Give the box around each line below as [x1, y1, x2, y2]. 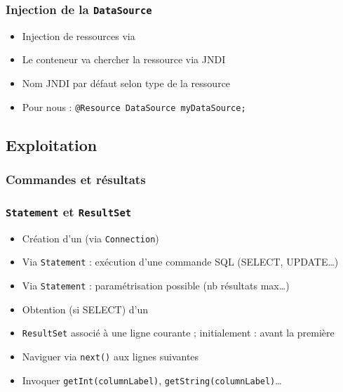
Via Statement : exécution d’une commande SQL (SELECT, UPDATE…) [22, 254, 339, 269]
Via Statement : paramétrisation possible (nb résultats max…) [22, 277, 290, 292]
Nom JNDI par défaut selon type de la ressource [22, 75, 231, 90]
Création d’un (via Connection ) [22, 230, 159, 245]
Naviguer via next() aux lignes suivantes [22, 348, 199, 363]
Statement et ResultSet [6, 202, 132, 220]
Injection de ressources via [22, 28, 135, 43]
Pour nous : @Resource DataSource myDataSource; [22, 99, 246, 114]
